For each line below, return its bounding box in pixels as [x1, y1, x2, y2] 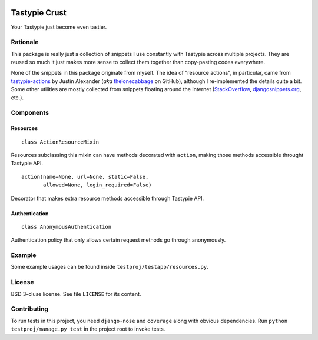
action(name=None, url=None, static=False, [21, 174, 149, 180]
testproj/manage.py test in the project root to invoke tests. [11, 325, 165, 332]
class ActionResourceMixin [21, 138, 100, 145]
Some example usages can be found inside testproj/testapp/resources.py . [11, 264, 208, 271]
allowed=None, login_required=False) [43, 182, 153, 188]
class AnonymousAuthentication [21, 224, 112, 230]
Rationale [11, 38, 39, 46]
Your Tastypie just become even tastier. [11, 24, 107, 31]
